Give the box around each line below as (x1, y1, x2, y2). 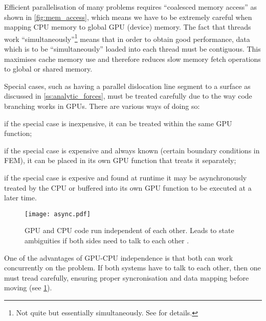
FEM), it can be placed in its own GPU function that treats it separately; (4, 155, 236, 166)
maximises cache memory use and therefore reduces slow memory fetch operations (4, 53, 261, 64)
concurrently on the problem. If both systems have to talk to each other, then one (4, 262, 261, 273)
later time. (4, 192, 37, 203)
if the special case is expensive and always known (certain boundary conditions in (4, 145, 260, 155)
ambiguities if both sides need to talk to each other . (25, 235, 189, 245)
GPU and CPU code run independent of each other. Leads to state (25, 225, 234, 236)
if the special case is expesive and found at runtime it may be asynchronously (4, 172, 247, 182)
